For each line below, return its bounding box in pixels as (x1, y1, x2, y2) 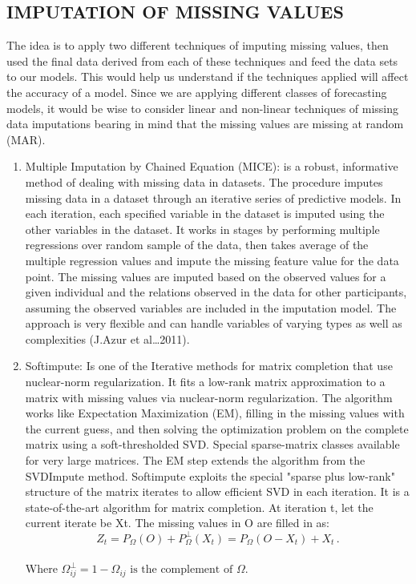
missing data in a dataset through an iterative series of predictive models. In (25, 189, 402, 206)
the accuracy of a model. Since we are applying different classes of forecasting (6, 83, 387, 100)
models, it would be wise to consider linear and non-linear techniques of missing (6, 99, 399, 116)
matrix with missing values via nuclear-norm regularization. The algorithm (25, 389, 393, 405)
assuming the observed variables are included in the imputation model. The (25, 299, 397, 316)
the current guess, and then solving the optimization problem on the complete (25, 420, 409, 437)
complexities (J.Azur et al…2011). (25, 330, 190, 347)
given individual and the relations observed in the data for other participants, (25, 284, 407, 300)
